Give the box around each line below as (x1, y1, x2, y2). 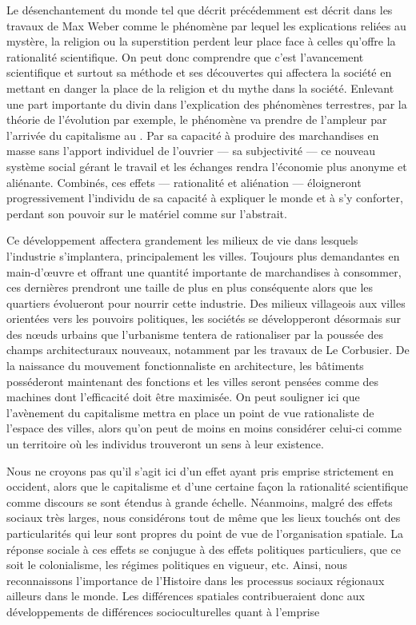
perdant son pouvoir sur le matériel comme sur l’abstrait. (6, 205, 287, 221)
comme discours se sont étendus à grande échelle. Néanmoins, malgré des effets (6, 493, 393, 510)
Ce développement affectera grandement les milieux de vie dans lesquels (6, 232, 358, 249)
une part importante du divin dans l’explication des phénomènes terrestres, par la (6, 95, 407, 112)
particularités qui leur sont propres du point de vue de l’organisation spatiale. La (6, 525, 403, 541)
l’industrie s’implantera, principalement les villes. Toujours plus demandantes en (6, 247, 400, 264)
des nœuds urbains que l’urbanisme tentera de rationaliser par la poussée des (6, 325, 384, 342)
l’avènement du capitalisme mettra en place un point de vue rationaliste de (6, 404, 374, 420)
